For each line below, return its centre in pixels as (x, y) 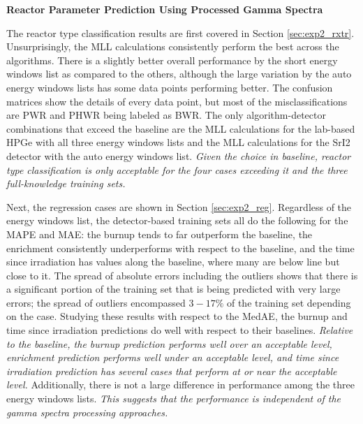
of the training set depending (289, 302)
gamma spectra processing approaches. (87, 412)
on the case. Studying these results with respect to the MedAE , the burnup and (177, 316)
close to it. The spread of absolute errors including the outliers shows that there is (182, 275)
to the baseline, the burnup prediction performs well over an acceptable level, (169, 343)
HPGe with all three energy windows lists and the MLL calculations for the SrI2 (178, 142)
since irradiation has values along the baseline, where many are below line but (173, 262)
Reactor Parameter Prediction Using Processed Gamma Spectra (165, 9)
